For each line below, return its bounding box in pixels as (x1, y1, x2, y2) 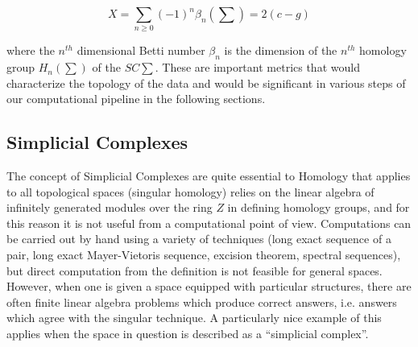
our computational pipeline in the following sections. (6, 90, 266, 107)
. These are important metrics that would (155, 59, 360, 76)
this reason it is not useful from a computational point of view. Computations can (6, 214, 412, 231)
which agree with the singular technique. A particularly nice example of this (6, 309, 382, 326)
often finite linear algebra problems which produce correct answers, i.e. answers (6, 293, 397, 310)
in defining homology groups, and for (227, 199, 410, 216)
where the (6, 42, 55, 59)
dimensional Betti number (77, 42, 205, 59)
